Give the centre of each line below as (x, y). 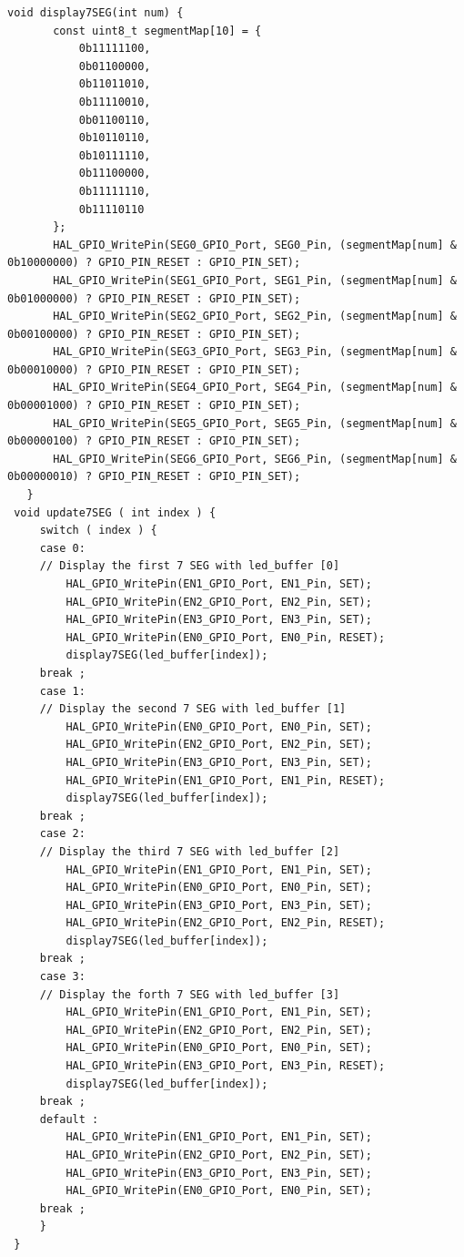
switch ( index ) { (98, 531)
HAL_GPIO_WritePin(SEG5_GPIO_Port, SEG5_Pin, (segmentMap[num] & (255, 423)
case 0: (62, 548)
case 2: (62, 834)
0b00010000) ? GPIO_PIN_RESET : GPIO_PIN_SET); (154, 369)
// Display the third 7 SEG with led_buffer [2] (190, 851)
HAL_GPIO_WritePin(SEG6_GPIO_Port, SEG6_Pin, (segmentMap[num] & (255, 459)
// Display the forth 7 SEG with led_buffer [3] (190, 994)
